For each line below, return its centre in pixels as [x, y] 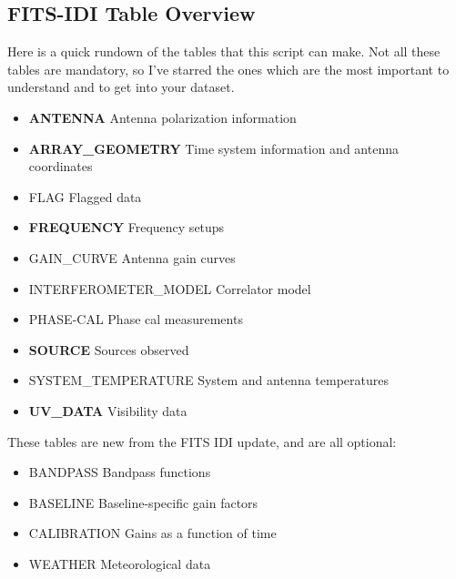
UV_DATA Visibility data [108, 410]
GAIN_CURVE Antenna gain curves [132, 257]
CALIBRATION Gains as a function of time [152, 533]
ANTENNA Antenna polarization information [162, 117]
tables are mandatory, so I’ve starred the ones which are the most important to [228, 69]
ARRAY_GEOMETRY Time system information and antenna [213, 148]
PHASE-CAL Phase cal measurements [136, 319]
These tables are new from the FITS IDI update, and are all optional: [202, 441]
